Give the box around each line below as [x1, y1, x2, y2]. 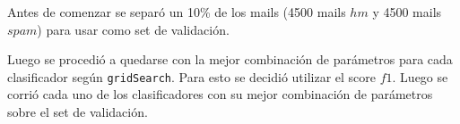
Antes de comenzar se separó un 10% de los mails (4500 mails [7, 3, 346, 21]
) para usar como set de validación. [37, 20, 230, 38]
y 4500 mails [372, 3, 442, 21]
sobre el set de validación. [7, 103, 148, 121]
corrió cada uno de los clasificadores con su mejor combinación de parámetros [7, 85, 433, 103]
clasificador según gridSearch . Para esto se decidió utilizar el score [7, 67, 377, 86]
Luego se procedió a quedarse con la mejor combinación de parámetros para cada [7, 50, 453, 69]
